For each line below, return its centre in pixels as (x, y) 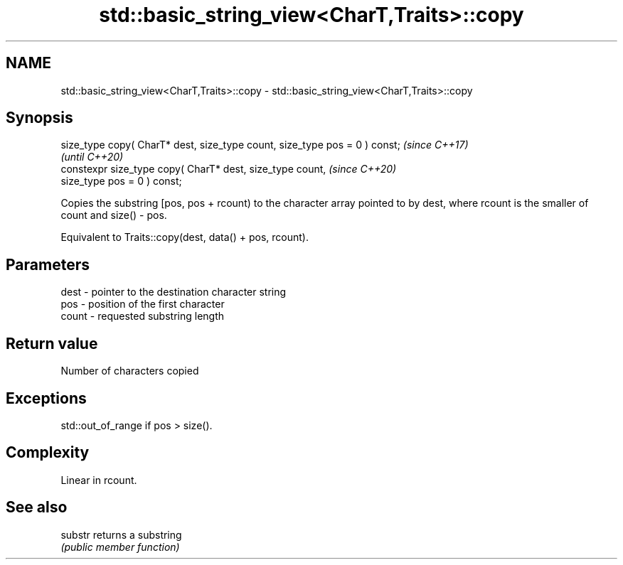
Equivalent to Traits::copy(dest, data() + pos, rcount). (185, 237)
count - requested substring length (143, 316)
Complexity (48, 453)
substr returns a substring (121, 534)
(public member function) (120, 547)
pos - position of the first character (143, 304)
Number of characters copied (130, 371)
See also (37, 507)
